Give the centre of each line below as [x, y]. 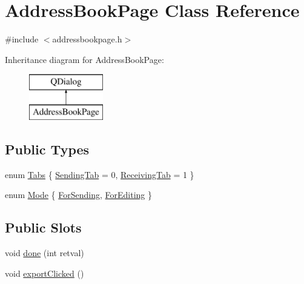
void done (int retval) [45, 253]
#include [22, 39]
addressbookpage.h [87, 39]
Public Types [47, 149]
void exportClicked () [45, 273]
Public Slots [43, 227]
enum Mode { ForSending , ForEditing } [79, 195]
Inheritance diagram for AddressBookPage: [84, 59]
